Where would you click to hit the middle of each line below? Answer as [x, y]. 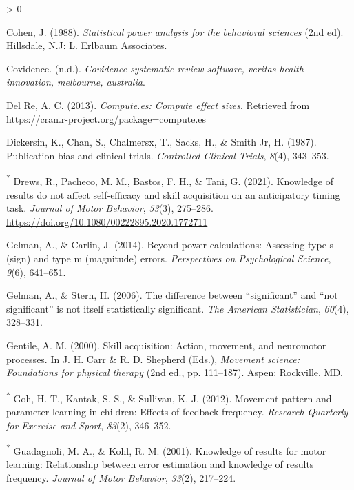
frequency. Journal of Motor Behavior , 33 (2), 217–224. [121, 478]
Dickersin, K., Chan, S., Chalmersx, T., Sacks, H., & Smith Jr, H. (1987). [162, 142]
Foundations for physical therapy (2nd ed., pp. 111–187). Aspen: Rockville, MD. [175, 372]
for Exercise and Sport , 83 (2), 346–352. [89, 425]
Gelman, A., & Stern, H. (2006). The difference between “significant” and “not [172, 295]
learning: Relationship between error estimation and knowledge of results [160, 464]
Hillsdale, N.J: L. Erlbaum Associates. [87, 45]
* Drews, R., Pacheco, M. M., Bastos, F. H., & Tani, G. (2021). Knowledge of [170, 180]
